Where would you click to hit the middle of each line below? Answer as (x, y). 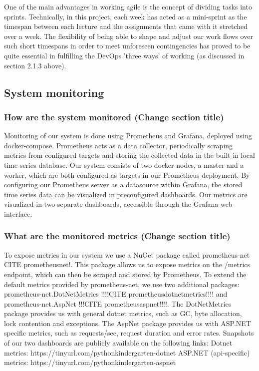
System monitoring (54, 92)
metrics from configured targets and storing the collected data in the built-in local (129, 155)
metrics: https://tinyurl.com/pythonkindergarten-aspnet (90, 362)
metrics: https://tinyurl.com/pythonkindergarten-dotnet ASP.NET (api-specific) (127, 352)
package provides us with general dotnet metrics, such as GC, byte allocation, (123, 313)
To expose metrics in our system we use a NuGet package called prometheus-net (127, 254)
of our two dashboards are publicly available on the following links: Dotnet (118, 343)
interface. (18, 213)
